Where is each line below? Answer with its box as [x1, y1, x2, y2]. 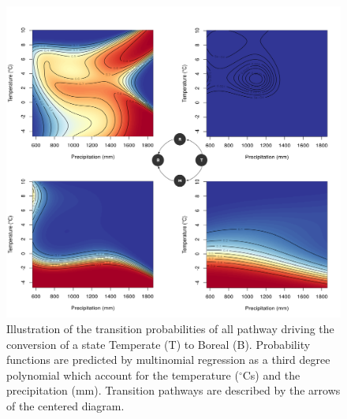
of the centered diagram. [6, 397, 125, 413]
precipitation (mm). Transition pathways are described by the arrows [6, 382, 341, 399]
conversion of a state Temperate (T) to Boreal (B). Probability [6, 336, 311, 352]
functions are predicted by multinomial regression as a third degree [6, 351, 330, 368]
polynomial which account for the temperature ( [6, 366, 239, 383]
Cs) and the [242, 366, 300, 383]
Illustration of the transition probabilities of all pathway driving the [6, 321, 334, 337]
